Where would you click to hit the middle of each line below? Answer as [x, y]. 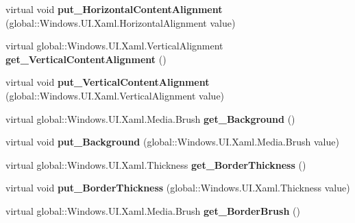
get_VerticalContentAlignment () [86, 59]
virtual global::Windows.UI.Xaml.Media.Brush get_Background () [150, 118]
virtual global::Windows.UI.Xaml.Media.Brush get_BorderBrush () [153, 210]
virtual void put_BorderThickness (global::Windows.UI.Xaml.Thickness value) [178, 188]
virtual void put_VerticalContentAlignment [108, 82]
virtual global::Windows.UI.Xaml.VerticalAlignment [114, 46]
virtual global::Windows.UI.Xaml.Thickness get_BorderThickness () [156, 164]
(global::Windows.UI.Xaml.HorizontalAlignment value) [121, 22]
